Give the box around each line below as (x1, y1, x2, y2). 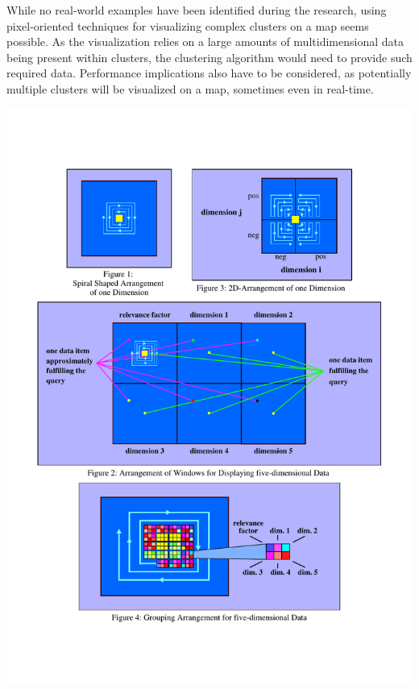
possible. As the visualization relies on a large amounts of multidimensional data (6, 33, 404, 50)
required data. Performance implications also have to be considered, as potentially (6, 64, 412, 81)
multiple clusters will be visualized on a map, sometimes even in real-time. (6, 80, 374, 97)
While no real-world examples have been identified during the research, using (6, 2, 387, 18)
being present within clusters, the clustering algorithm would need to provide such (6, 48, 413, 65)
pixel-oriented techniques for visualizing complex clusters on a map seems (6, 17, 369, 34)
